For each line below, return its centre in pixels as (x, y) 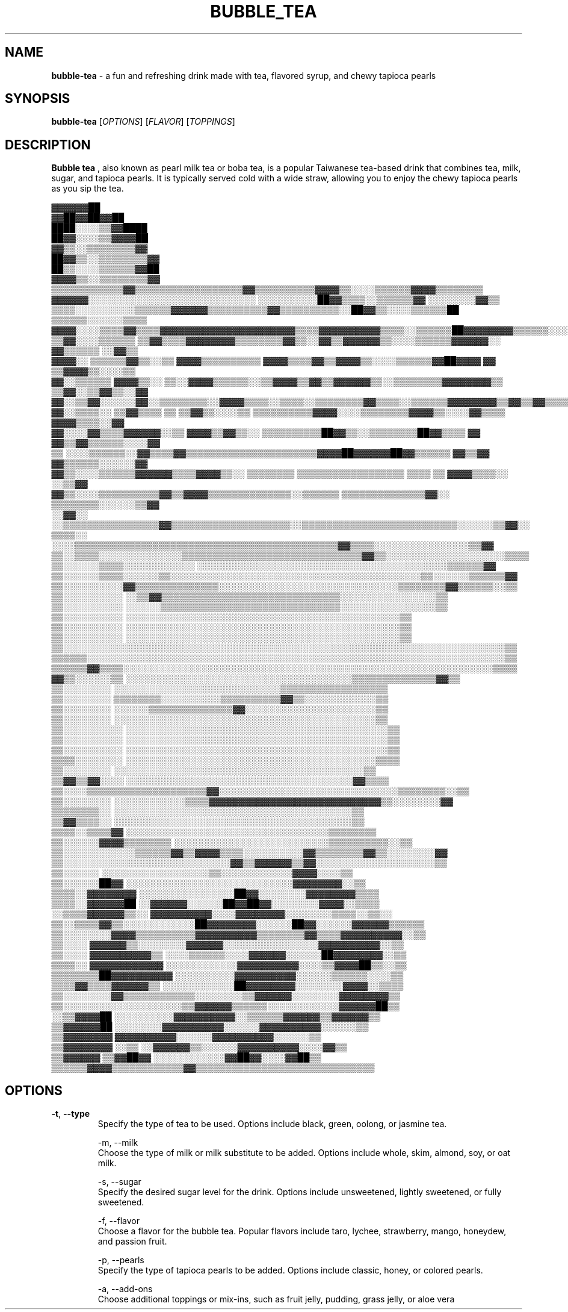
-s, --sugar (119, 1182)
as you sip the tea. (88, 189)
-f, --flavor (119, 1221)
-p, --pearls (121, 1260)
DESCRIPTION (48, 145)
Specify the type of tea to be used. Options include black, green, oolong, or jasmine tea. (272, 1124)
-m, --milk (118, 1143)
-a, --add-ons (125, 1289)
